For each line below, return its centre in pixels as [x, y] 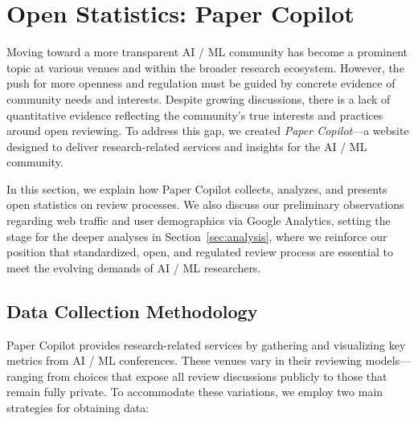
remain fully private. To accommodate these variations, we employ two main [195, 392]
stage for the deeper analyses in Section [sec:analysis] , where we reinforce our [197, 236]
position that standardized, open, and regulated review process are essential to [200, 252]
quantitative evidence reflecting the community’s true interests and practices [195, 114]
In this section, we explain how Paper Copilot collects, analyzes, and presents [197, 188]
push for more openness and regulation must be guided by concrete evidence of [201, 83]
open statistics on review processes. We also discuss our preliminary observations [205, 204]
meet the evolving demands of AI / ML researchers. [134, 267]
